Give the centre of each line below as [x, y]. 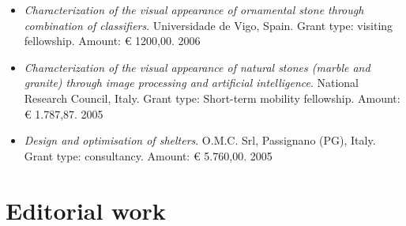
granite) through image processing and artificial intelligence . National [192, 83]
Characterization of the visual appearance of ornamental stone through [194, 9]
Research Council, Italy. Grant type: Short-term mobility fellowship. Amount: [212, 98]
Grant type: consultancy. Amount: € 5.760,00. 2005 [148, 155]
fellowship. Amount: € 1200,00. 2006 [112, 41]
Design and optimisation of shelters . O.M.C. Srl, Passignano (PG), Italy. [200, 140]
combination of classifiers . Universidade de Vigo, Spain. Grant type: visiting [209, 25]
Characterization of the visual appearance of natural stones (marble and [197, 67]
